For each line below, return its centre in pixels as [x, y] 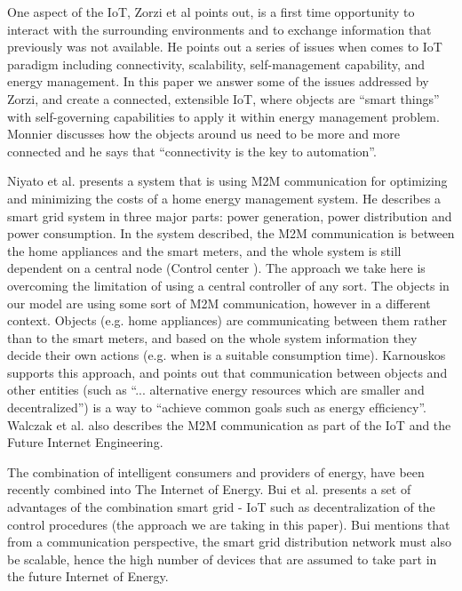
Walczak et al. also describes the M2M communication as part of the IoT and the [229, 424]
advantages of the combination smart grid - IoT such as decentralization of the [221, 507]
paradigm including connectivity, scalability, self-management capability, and [216, 64]
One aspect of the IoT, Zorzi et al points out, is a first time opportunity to [211, 12]
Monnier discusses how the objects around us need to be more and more [203, 134]
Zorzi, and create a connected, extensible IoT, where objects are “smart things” [223, 98]
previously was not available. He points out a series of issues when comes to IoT [225, 47]
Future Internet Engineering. [85, 442]
